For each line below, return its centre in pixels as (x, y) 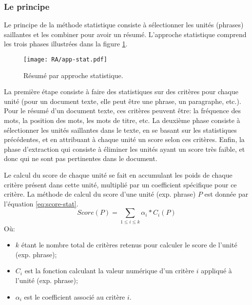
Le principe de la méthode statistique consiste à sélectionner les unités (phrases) (124, 25)
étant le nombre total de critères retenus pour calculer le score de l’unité (129, 245)
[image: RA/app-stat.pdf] (65, 60)
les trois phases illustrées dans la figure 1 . (66, 44)
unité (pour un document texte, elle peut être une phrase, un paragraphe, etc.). (123, 101)
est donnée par (226, 194)
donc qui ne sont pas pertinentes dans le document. (81, 158)
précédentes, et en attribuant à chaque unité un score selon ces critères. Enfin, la (124, 139)
